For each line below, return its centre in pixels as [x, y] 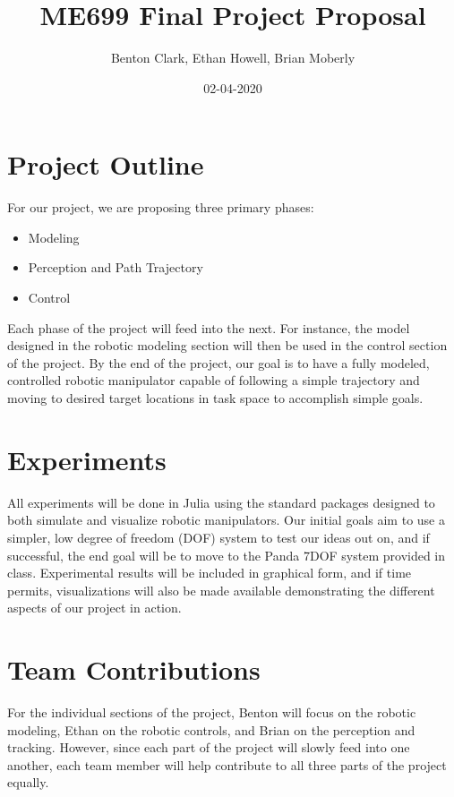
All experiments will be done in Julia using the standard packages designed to [221, 502]
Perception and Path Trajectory [116, 267]
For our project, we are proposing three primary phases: [161, 207]
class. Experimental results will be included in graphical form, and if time [210, 573]
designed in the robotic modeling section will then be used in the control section [227, 345]
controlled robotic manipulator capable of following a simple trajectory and [214, 380]
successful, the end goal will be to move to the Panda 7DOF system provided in [227, 555]
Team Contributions [134, 669]
